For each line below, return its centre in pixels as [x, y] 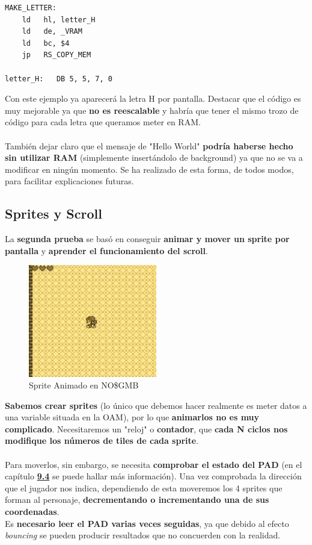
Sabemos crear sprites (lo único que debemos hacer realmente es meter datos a [156, 405]
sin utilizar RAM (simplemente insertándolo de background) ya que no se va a [154, 157]
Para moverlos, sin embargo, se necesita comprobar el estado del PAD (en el [154, 464]
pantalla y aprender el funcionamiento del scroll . [106, 250]
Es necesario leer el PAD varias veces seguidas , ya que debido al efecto [147, 523]
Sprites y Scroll [54, 213]
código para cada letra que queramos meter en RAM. [103, 122]
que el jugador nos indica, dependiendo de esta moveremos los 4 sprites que [144, 487]
